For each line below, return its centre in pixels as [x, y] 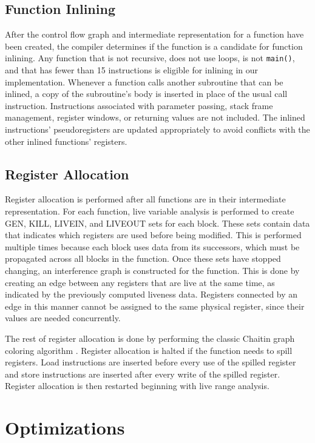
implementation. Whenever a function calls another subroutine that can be [144, 82]
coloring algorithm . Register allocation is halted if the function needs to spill [149, 350]
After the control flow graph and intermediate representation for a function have [154, 34]
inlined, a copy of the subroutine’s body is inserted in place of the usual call [146, 94]
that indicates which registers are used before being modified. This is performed [153, 235]
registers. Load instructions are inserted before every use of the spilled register [151, 362]
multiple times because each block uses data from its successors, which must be [152, 246]
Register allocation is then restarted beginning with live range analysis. [137, 386]
